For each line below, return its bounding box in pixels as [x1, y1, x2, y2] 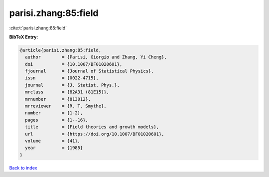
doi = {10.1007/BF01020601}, [25, 61, 123, 67]
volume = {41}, [25, 138, 81, 144]
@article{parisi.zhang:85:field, [19, 47, 102, 53]
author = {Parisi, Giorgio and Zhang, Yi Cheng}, [25, 54, 167, 60]
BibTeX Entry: [9, 34, 38, 40]
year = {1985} [25, 145, 83, 151]
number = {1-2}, [25, 110, 83, 116]
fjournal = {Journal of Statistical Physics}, [25, 68, 154, 74]
